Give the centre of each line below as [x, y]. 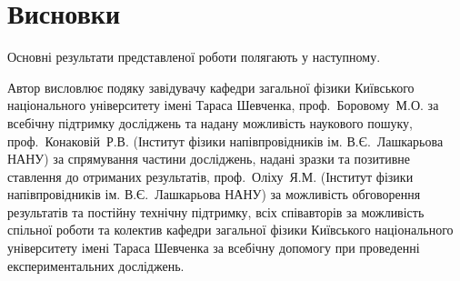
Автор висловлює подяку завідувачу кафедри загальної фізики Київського [211, 87]
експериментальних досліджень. [96, 265]
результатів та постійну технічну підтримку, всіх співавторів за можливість [216, 211]
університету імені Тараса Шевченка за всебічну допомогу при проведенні [214, 248]
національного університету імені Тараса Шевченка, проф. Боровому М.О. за [223, 105]
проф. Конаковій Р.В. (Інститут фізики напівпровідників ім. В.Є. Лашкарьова [225, 140]
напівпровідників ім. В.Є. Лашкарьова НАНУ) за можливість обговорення [214, 194]
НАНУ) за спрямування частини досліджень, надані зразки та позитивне [209, 159]
